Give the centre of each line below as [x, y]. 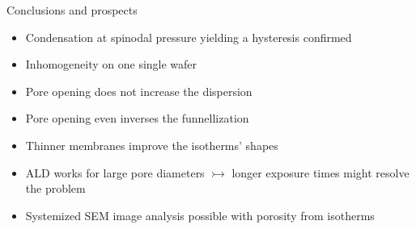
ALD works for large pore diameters [115, 172]
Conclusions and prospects [72, 10]
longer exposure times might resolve [320, 172]
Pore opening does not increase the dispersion [139, 91]
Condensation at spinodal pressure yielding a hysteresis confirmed [189, 37]
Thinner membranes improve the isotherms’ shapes [152, 145]
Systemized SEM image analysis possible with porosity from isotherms [200, 215]
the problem [55, 188]
